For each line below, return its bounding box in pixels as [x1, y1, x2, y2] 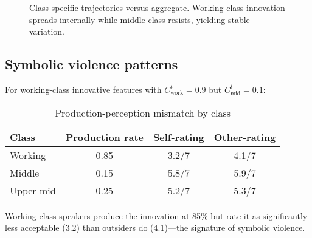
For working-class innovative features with [5, 83, 162, 95]
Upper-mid [10, 183, 56, 197]
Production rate [65, 129, 144, 144]
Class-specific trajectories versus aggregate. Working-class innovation [29, 1, 285, 13]
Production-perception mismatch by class [55, 105, 231, 120]
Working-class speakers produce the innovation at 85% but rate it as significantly [5, 209, 308, 222]
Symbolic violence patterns [5, 55, 178, 73]
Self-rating [153, 129, 204, 144]
